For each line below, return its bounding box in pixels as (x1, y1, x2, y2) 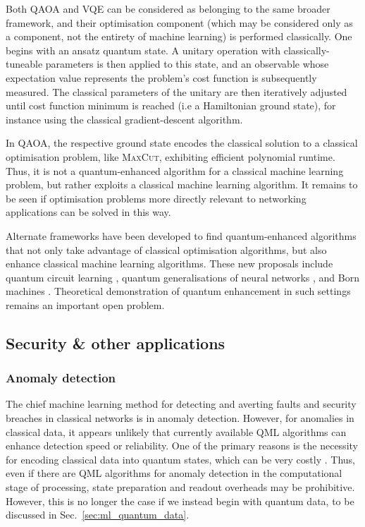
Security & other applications (6, 332, 225, 353)
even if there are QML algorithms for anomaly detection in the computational (6, 466, 342, 480)
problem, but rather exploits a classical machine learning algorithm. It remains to (6, 177, 358, 192)
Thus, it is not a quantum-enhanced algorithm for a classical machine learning (6, 163, 344, 178)
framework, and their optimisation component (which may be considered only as (6, 15, 353, 30)
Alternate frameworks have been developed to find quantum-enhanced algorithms (6, 228, 357, 243)
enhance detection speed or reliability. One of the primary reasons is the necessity (6, 438, 358, 453)
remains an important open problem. (6, 297, 165, 312)
